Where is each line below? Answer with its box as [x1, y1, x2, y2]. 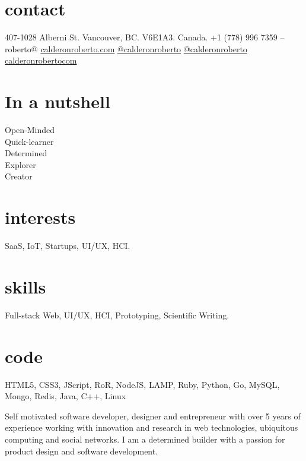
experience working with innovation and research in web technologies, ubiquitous [5, 421, 298, 434]
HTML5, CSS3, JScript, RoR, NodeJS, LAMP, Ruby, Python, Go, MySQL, [5, 378, 280, 390]
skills [5, 274, 46, 298]
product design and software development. [5, 444, 158, 457]
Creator [5, 170, 33, 182]
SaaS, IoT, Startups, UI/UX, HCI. [5, 239, 130, 252]
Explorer [5, 158, 36, 170]
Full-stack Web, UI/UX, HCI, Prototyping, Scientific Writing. [5, 308, 230, 321]
